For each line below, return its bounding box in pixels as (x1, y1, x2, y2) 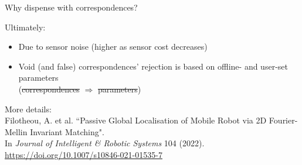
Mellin (5, 125, 28, 137)
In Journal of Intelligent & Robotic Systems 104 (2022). (5, 137, 205, 149)
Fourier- (269, 114, 298, 126)
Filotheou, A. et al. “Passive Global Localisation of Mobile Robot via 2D (5, 114, 267, 126)
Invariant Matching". (30, 125, 104, 137)
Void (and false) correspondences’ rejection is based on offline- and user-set (18, 60, 288, 72)
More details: (5, 102, 52, 115)
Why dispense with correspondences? (5, 1, 138, 13)
